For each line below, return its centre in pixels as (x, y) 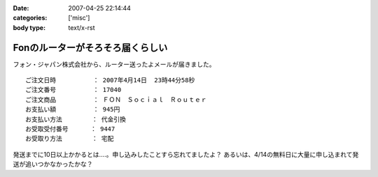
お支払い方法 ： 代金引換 (76, 119)
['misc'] (79, 18)
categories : (30, 18)
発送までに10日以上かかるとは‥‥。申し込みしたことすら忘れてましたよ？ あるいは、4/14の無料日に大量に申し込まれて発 (186, 154)
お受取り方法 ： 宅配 (70, 139)
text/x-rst (82, 27)
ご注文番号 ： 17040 (73, 90)
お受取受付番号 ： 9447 (70, 129)
